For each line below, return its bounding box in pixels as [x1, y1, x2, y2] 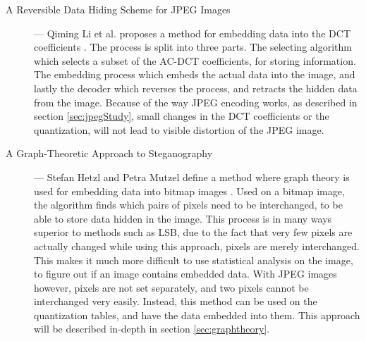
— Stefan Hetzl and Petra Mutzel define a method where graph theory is [34, 169, 350, 184]
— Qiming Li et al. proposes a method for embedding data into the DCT [34, 25, 351, 40]
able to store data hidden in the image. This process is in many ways [34, 211, 332, 225]
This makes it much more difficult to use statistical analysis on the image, [34, 252, 353, 267]
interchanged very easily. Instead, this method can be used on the [34, 294, 317, 309]
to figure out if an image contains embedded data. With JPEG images [34, 266, 337, 281]
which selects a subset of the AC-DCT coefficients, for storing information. [34, 53, 356, 68]
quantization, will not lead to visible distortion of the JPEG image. [34, 122, 324, 137]
